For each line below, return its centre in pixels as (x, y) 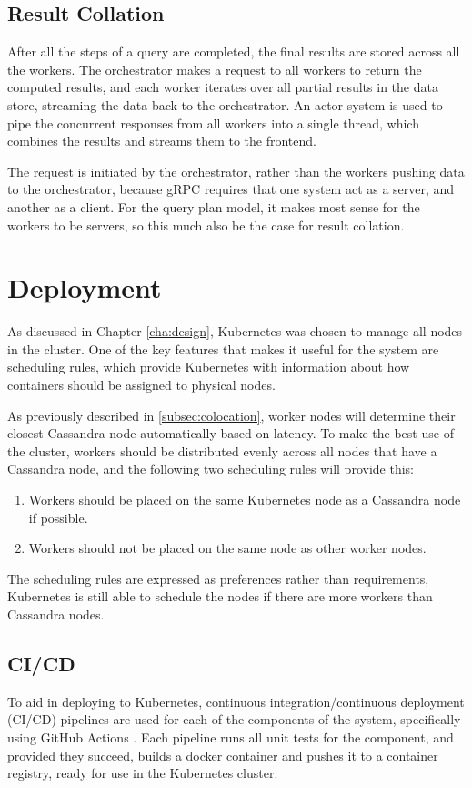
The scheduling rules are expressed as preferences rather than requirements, (218, 578)
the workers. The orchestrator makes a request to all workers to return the (215, 69)
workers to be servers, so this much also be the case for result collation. (206, 225)
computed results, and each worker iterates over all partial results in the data (223, 87)
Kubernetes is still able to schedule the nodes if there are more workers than (220, 596)
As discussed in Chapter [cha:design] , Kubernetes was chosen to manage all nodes (235, 331)
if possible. (58, 517)
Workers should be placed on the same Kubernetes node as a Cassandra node (245, 500)
